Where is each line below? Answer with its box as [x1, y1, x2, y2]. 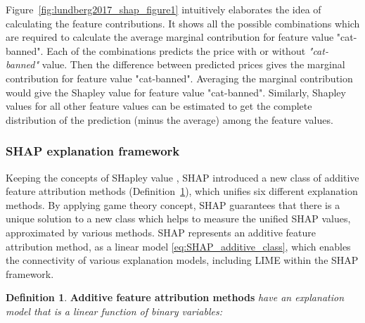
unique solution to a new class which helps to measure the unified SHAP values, [6, 211, 351, 226]
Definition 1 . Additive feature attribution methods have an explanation [6, 290, 345, 305]
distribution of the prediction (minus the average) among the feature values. [6, 112, 333, 127]
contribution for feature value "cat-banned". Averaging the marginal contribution [6, 70, 353, 85]
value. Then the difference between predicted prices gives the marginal [41, 57, 345, 72]
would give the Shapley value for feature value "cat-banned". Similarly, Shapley [6, 84, 346, 99]
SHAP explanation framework [6, 142, 180, 160]
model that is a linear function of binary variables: [6, 303, 222, 318]
